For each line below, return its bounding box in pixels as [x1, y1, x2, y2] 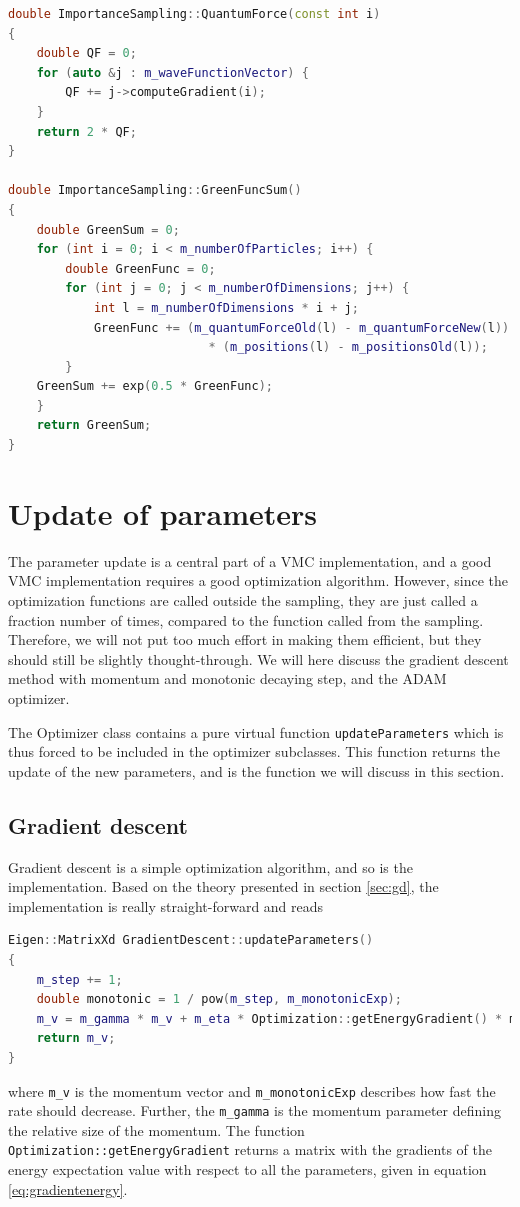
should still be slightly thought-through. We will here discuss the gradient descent [8, 648, 509, 669]
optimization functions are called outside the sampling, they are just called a [8, 589, 478, 610]
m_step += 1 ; [36, 972, 123, 987]
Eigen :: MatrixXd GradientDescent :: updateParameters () [8, 933, 374, 948]
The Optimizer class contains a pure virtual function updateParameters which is [8, 721, 504, 742]
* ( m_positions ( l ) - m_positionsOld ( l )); [208, 340, 488, 355]
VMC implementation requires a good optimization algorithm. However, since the [8, 570, 509, 591]
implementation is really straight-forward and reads [8, 895, 324, 916]
